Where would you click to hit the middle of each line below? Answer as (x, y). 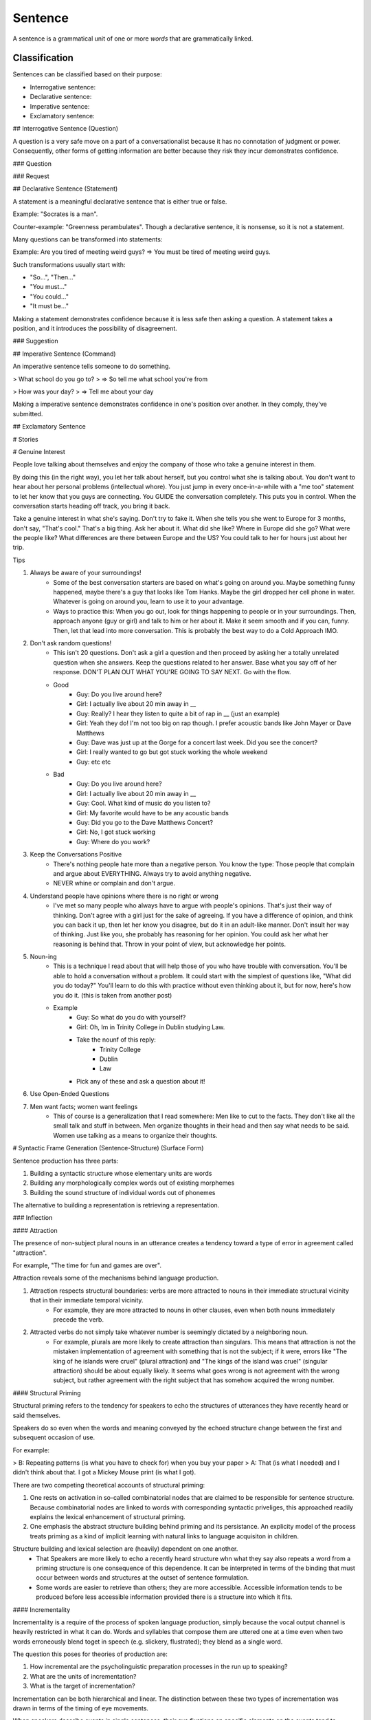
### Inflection (33, 1218)
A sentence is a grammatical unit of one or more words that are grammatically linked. (133, 39)
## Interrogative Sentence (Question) (66, 129)
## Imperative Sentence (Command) (64, 354)
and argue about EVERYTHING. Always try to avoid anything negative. (152, 873)
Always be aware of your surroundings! (86, 573)
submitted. (28, 413)
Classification (43, 58)
